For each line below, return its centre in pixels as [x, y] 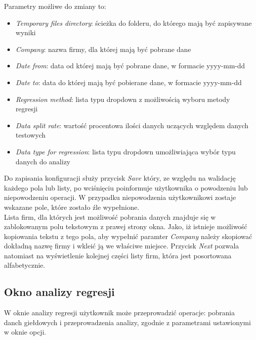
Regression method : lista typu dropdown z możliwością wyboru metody [123, 99]
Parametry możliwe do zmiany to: [55, 6]
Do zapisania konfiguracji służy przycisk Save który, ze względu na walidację [120, 178]
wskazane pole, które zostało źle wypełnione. [72, 207]
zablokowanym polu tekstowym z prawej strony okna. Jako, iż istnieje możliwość [126, 226]
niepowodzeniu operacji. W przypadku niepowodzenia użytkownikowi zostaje [120, 197]
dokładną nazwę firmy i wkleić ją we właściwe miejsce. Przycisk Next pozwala [122, 246]
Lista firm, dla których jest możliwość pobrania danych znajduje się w [110, 217]
